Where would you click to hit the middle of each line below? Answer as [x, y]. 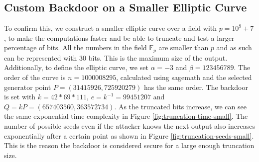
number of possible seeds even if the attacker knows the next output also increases [129, 126]
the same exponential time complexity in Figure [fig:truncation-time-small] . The [126, 116]
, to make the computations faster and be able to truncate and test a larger [119, 38]
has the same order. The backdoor [196, 87]
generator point [28, 87]
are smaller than [184, 47]
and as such [234, 47]
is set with [20, 97]
